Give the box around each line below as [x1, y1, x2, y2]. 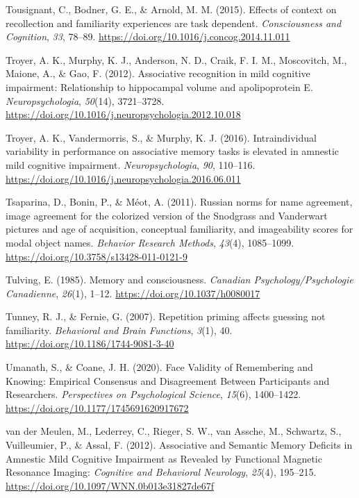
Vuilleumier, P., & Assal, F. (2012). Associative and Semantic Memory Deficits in [6, 438, 353, 452]
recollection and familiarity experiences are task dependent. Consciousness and [6, 15, 342, 30]
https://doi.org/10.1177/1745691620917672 [6, 400, 189, 415]
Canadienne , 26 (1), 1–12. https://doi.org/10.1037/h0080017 [6, 285, 260, 300]
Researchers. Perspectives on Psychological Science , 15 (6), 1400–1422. [6, 387, 301, 401]
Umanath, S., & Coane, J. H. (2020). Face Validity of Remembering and [6, 360, 313, 374]
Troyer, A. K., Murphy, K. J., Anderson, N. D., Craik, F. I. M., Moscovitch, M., [6, 52, 347, 67]
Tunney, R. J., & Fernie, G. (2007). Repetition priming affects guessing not [6, 309, 326, 324]
